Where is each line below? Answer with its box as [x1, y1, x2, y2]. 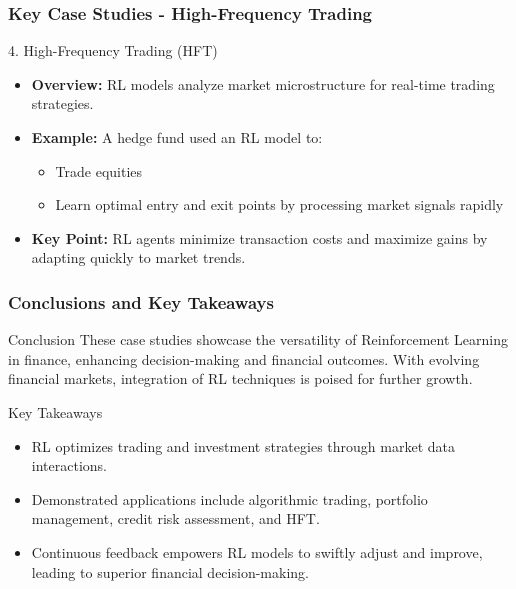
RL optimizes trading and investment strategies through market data [31, 435, 455, 456]
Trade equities [55, 160, 143, 181]
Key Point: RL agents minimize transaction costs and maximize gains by [31, 227, 488, 248]
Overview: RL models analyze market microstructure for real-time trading [31, 73, 495, 94]
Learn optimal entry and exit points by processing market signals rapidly [55, 194, 504, 215]
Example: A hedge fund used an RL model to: [31, 127, 323, 147]
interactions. [31, 455, 107, 476]
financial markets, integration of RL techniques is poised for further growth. [8, 368, 473, 389]
